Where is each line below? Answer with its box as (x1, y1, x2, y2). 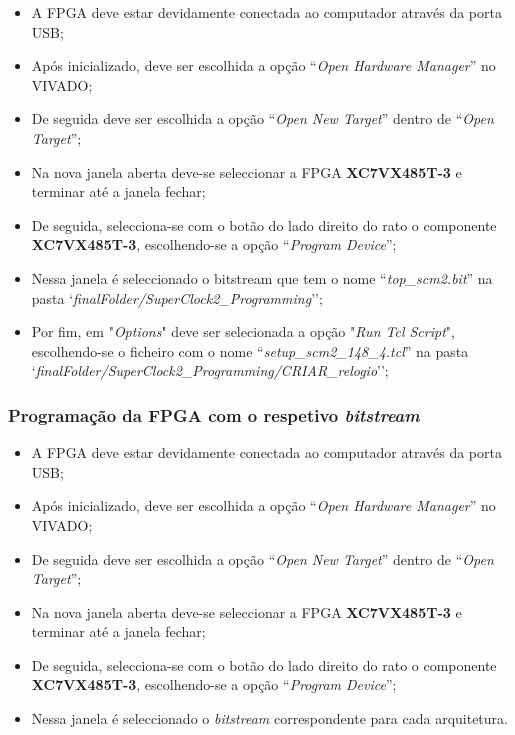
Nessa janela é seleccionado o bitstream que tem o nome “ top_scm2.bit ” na (31, 267, 493, 288)
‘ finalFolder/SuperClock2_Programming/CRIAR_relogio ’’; (31, 360, 389, 381)
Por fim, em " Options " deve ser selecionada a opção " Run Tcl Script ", (31, 321, 455, 342)
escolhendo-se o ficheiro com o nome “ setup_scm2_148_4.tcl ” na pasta (31, 340, 469, 361)
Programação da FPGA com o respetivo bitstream (8, 402, 420, 427)
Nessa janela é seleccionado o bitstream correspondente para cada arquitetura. (31, 708, 508, 729)
